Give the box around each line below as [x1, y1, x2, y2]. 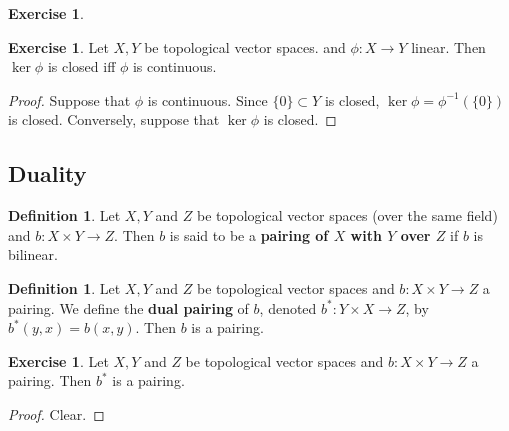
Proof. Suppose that [8, 89, 131, 110]
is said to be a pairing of [169, 224, 329, 245]
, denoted [259, 297, 317, 318]
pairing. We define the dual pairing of [8, 297, 249, 318]
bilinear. [8, 244, 58, 265]
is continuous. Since [147, 89, 268, 110]
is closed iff [47, 56, 116, 77]
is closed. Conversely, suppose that [8, 109, 220, 130]
